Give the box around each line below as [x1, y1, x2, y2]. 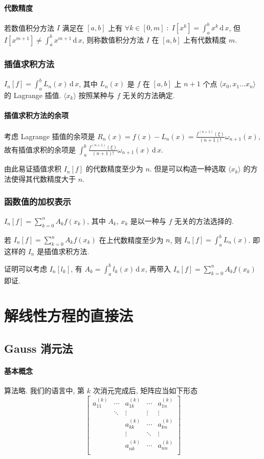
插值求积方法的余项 [4, 110, 69, 121]
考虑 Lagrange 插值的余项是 [4, 130, 95, 141]
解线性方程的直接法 [4, 305, 134, 326]
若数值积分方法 [4, 22, 54, 33]
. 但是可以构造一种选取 [149, 163, 226, 174]
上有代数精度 [183, 34, 227, 45]
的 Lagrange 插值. [4, 89, 61, 100]
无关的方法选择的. [174, 215, 234, 226]
